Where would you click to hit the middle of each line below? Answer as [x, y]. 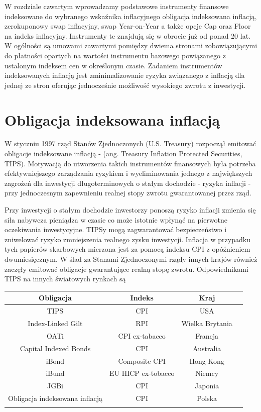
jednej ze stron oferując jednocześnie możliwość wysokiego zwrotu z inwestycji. [125, 85]
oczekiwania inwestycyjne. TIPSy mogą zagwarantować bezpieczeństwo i [116, 229]
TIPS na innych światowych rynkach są [65, 279]
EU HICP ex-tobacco [142, 373]
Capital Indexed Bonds [55, 348]
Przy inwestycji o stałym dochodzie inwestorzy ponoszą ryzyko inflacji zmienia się [130, 210]
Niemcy [207, 373]
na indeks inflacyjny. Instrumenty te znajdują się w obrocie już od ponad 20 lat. [127, 35]
